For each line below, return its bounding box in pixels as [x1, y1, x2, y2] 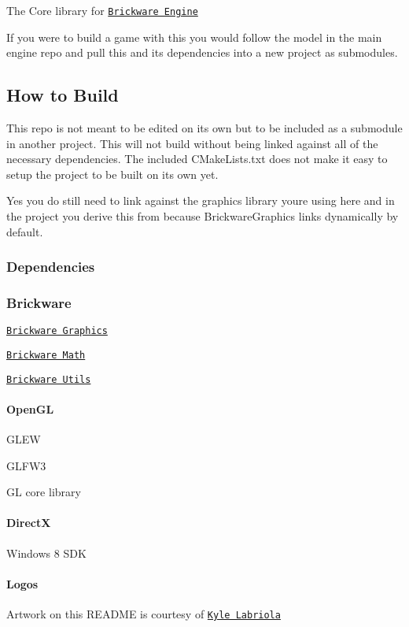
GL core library [6, 484, 81, 500]
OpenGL [6, 400, 54, 417]
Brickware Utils [6, 373, 91, 385]
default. [6, 223, 43, 239]
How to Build [6, 83, 119, 107]
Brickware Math [6, 349, 86, 361]
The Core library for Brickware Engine [6, 2, 198, 18]
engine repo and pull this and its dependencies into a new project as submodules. [6, 44, 398, 61]
